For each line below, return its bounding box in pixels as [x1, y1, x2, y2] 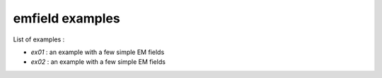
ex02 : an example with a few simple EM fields [30, 58, 166, 66]
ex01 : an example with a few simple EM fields [30, 48, 165, 56]
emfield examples [13, 11, 120, 26]
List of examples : [13, 35, 65, 44]
